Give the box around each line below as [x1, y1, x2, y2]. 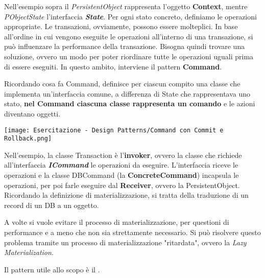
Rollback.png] [4, 135, 52, 143]
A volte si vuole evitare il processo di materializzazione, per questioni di [4, 217, 229, 227]
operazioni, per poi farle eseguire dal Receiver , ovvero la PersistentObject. [4, 179, 240, 190]
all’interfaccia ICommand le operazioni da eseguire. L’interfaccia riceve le [4, 159, 238, 170]
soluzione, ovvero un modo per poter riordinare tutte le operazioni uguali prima [4, 51, 254, 61]
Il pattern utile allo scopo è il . [4, 264, 100, 274]
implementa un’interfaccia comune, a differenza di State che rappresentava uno [4, 88, 251, 99]
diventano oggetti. [4, 108, 61, 119]
